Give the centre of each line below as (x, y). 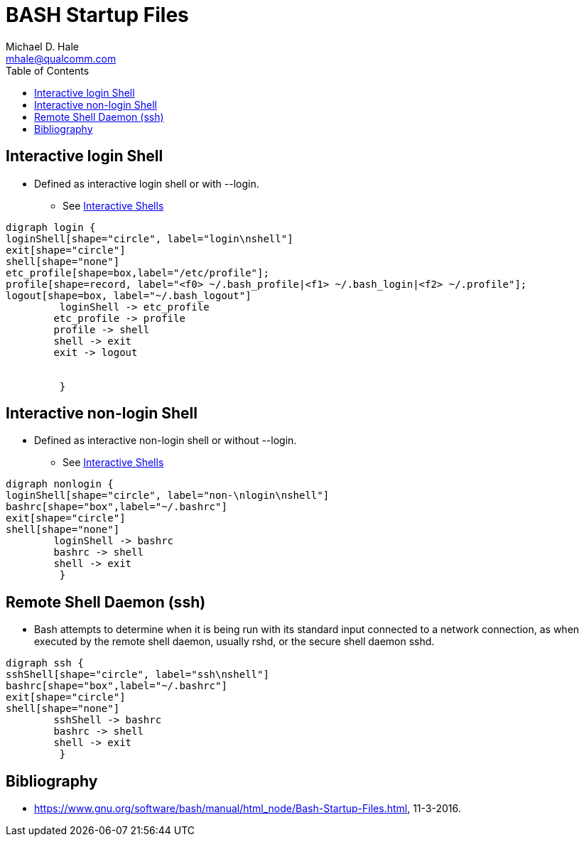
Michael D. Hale (42, 46)
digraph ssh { (45, 663)
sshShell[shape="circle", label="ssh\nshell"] (137, 675)
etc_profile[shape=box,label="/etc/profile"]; (137, 272)
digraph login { (51, 227)
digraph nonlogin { (60, 484)
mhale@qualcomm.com (61, 58)
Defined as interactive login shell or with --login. (147, 183)
